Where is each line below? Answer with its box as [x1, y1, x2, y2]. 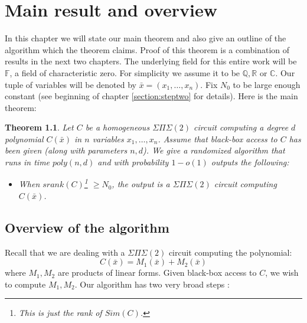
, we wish [265, 266, 299, 279]
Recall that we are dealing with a [5, 246, 125, 258]
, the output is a [112, 178, 170, 190]
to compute [5, 278, 46, 290]
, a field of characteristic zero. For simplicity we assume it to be [9, 66, 240, 79]
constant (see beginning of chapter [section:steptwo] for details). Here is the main [5, 90, 298, 102]
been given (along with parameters [5, 144, 128, 156]
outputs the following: [211, 156, 289, 168]
